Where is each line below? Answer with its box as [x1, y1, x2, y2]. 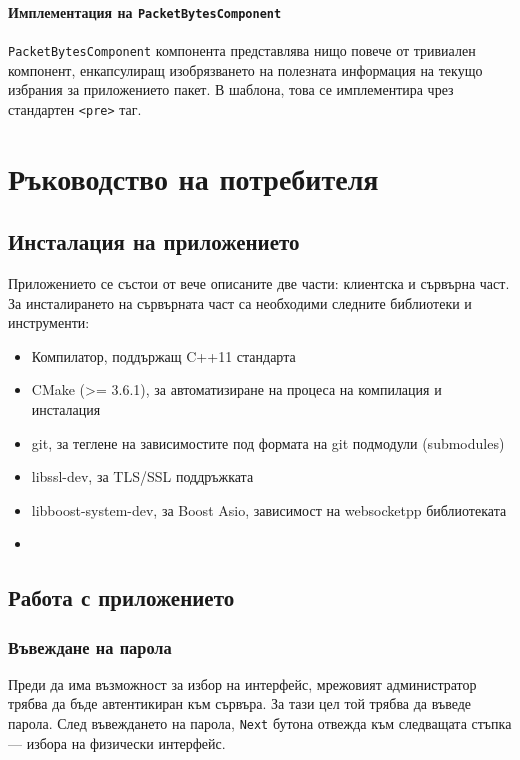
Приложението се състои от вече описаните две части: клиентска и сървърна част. [8, 272, 510, 293]
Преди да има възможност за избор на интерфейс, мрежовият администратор [8, 673, 477, 694]
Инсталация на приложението [8, 226, 300, 257]
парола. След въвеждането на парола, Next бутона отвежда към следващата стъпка [8, 713, 512, 734]
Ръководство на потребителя [8, 157, 379, 198]
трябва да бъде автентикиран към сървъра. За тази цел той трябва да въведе [8, 693, 472, 714]
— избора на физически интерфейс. [8, 732, 226, 753]
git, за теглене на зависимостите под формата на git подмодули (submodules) [31, 432, 505, 453]
